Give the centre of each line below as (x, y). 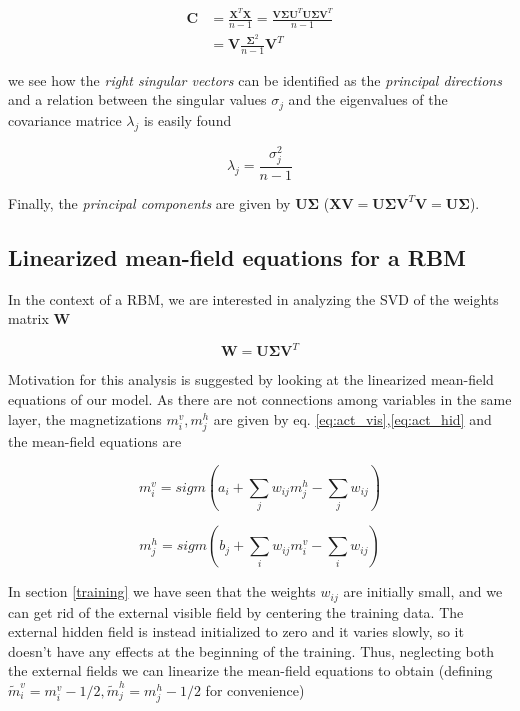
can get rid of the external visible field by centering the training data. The (236, 611)
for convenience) (255, 689)
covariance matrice (65, 119)
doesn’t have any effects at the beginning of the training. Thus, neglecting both (251, 650)
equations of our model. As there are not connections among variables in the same (260, 399)
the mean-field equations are (95, 440)
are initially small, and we (423, 591)
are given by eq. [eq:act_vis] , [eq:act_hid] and (352, 418)
